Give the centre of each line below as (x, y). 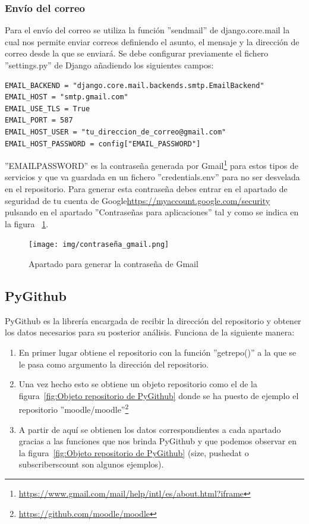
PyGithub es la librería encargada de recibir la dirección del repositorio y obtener (153, 320)
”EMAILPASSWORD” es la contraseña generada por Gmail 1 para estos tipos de (152, 164)
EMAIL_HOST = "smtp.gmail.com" (67, 97)
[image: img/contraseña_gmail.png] (99, 245)
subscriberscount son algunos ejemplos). (91, 464)
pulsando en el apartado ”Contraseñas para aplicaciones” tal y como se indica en (152, 212)
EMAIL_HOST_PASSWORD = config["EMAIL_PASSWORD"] (103, 144)
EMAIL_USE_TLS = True (48, 109)
